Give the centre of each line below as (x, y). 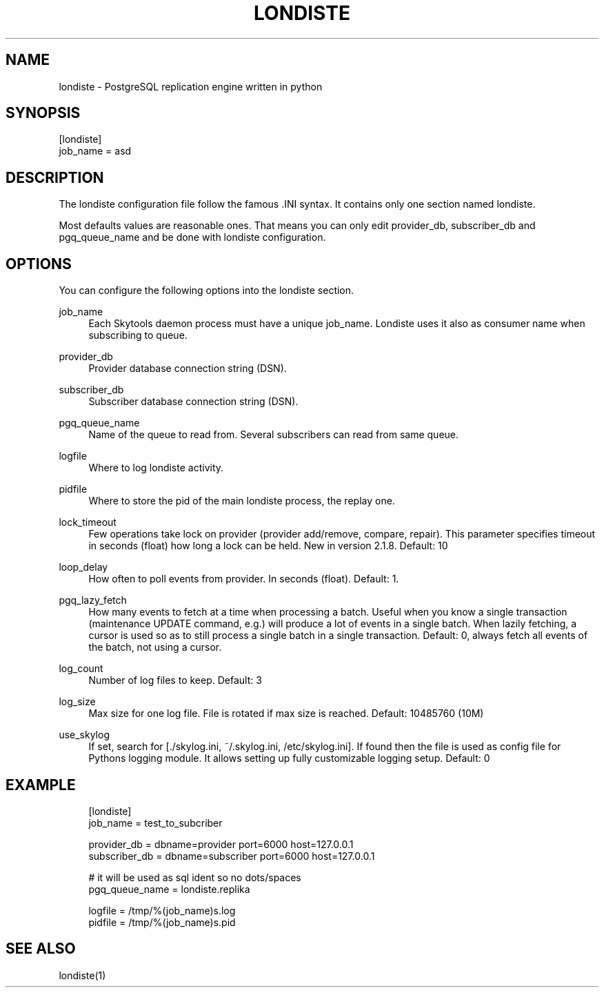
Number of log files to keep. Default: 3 (175, 680)
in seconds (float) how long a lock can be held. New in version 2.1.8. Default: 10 (268, 546)
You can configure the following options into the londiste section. (207, 291)
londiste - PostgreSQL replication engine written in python (191, 86)
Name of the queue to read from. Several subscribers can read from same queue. (274, 435)
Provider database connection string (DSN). (188, 368)
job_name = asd (95, 151)
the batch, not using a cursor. (155, 647)
